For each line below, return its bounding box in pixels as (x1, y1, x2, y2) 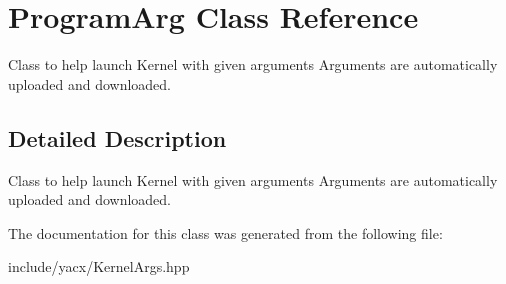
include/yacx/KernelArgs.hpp (8, 256, 190, 277)
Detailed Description (8, 122, 227, 153)
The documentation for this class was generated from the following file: (8, 222, 443, 243)
